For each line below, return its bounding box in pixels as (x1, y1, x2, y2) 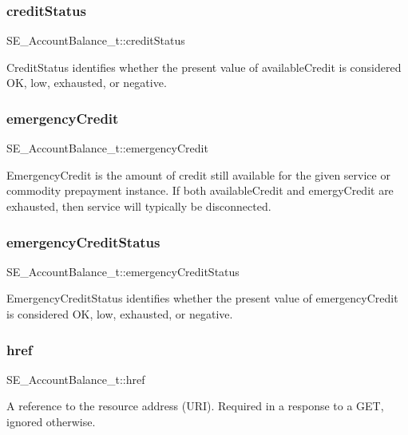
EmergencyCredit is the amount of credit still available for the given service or (6, 166, 390, 183)
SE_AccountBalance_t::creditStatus (6, 32, 185, 49)
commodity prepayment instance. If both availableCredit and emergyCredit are (6, 182, 394, 199)
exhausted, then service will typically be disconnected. (6, 198, 271, 214)
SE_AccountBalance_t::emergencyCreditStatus (6, 263, 240, 279)
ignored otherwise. (6, 413, 96, 429)
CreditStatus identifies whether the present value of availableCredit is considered (6, 58, 402, 75)
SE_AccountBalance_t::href (6, 370, 145, 387)
